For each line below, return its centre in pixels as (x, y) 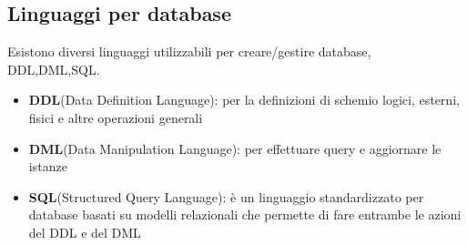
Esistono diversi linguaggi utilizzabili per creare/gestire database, (189, 51)
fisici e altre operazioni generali (116, 117)
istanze (48, 166)
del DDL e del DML (85, 232)
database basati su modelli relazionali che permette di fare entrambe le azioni (245, 214)
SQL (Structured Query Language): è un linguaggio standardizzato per (226, 196)
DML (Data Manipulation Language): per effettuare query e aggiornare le (235, 148)
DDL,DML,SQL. (54, 69)
